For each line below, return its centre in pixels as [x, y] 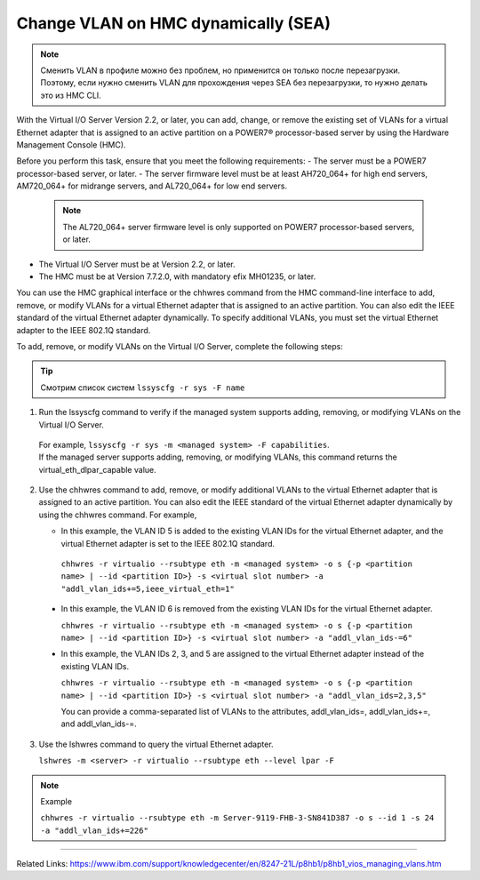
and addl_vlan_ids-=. [99, 724]
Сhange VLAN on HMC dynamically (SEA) [173, 23]
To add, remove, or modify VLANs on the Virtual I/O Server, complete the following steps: [180, 346]
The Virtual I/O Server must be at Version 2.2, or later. [137, 264]
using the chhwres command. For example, [118, 515]
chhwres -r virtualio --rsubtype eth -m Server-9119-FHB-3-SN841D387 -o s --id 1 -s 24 [237, 818]
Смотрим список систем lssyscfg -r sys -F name [143, 388]
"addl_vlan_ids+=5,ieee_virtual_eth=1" [148, 588]
